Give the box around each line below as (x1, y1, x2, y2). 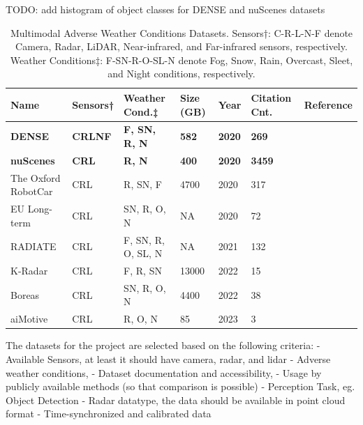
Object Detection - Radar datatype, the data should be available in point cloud (6, 392, 346, 407)
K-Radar (10, 263, 48, 277)
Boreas (10, 287, 40, 302)
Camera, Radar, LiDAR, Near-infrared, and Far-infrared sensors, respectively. (15, 39, 348, 54)
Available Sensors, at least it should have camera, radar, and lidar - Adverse (6, 351, 331, 366)
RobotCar (10, 184, 53, 199)
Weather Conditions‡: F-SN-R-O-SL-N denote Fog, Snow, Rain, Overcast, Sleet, (10, 52, 353, 67)
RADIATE (10, 239, 57, 254)
